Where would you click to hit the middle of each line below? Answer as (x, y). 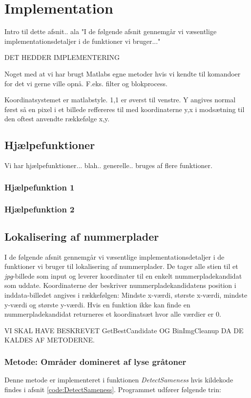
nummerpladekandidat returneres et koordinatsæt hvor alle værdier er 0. (113, 314)
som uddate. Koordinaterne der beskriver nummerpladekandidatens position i (120, 285)
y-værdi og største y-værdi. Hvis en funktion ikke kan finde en (97, 304)
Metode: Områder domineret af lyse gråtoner (95, 361)
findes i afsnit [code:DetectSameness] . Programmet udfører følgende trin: (113, 389)
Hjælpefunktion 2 (40, 209)
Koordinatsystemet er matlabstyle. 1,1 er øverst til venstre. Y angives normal (120, 100)
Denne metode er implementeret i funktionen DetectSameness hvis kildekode (119, 380)
